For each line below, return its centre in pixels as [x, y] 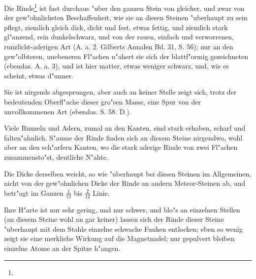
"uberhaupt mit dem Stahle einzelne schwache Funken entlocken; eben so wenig [123, 228]
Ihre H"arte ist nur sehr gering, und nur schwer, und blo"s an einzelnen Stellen [122, 209]
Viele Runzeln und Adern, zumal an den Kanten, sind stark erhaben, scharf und [125, 128]
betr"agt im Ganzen [34, 192]
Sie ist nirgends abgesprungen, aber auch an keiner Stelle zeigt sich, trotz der [120, 92]
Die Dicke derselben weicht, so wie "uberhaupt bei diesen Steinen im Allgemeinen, [128, 173]
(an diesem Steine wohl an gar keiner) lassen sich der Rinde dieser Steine [114, 219]
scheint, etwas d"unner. [39, 75]
